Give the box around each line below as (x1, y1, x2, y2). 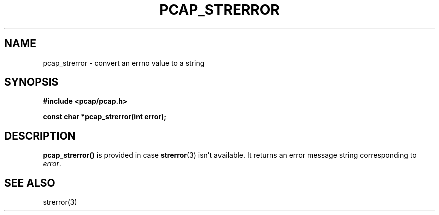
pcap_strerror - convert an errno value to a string (43, 58, 205, 67)
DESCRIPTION (4, 129, 76, 142)
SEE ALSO (4, 176, 55, 189)
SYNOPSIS (4, 76, 59, 89)
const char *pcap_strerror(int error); (43, 112, 167, 121)
